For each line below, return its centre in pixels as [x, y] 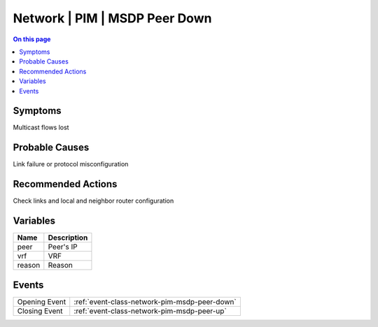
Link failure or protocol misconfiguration [71, 164]
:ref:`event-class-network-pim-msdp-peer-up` [150, 311]
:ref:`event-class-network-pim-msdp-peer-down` [155, 302]
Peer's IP [63, 247]
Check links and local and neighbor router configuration [93, 201]
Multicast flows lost [41, 128]
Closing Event [40, 311]
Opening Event [42, 302]
